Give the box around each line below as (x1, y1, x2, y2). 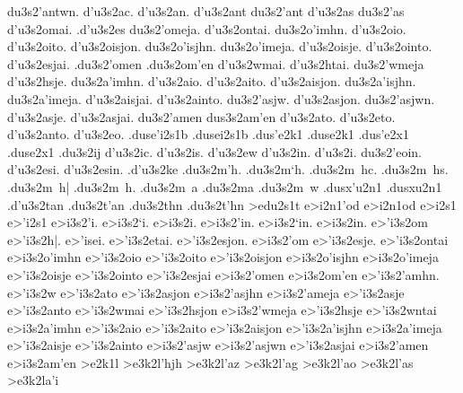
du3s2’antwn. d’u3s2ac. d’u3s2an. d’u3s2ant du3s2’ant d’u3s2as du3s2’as (7, 2, 405, 20)
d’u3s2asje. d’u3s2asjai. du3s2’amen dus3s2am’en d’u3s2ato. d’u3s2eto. (7, 107, 396, 126)
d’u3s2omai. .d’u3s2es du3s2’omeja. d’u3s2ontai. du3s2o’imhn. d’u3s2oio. (7, 19, 406, 38)
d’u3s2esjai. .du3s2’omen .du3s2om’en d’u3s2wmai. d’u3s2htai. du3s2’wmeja (7, 54, 424, 73)
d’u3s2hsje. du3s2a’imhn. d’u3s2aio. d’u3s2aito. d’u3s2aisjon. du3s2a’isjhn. (7, 72, 416, 91)
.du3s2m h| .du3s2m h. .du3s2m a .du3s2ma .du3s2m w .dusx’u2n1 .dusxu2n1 (7, 177, 442, 196)
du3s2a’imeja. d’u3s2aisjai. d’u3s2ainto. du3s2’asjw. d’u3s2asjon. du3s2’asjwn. (7, 89, 435, 108)
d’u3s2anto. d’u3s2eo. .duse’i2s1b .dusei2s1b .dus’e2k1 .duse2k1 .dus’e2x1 (7, 125, 409, 144)
